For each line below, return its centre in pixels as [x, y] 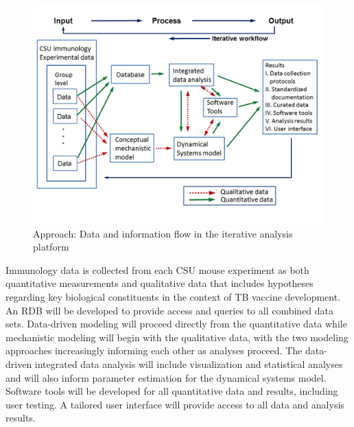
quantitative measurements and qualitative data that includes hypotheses [160, 283]
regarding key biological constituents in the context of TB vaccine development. [173, 296]
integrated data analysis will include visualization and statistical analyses [189, 363]
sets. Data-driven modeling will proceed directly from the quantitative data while [176, 324]
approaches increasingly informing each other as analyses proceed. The [154, 350]
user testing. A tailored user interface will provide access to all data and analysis [175, 404]
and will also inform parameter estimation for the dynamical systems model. [166, 377]
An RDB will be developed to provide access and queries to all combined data [170, 310]
